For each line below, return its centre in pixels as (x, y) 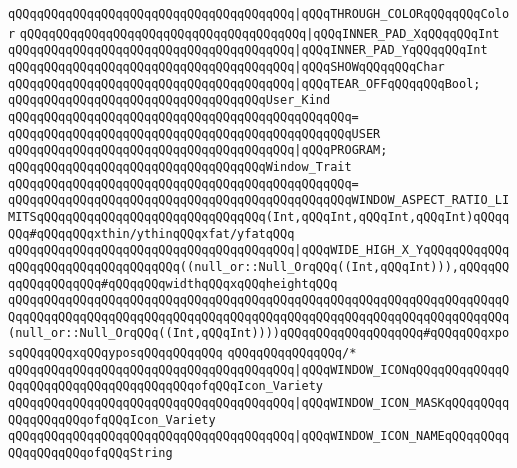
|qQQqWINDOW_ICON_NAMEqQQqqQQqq (402, 436)
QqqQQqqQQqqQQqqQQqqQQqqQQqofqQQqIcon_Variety (165, 386)
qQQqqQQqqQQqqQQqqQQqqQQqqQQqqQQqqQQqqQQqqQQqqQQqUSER (194, 133)
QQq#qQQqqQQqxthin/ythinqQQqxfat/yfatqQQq (151, 233)
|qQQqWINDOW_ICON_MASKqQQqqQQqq (402, 403)
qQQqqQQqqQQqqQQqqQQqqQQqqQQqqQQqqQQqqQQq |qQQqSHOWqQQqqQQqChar (226, 66)
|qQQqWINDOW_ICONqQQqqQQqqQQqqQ (402, 369)
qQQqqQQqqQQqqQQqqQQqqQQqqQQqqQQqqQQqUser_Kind (169, 100)
